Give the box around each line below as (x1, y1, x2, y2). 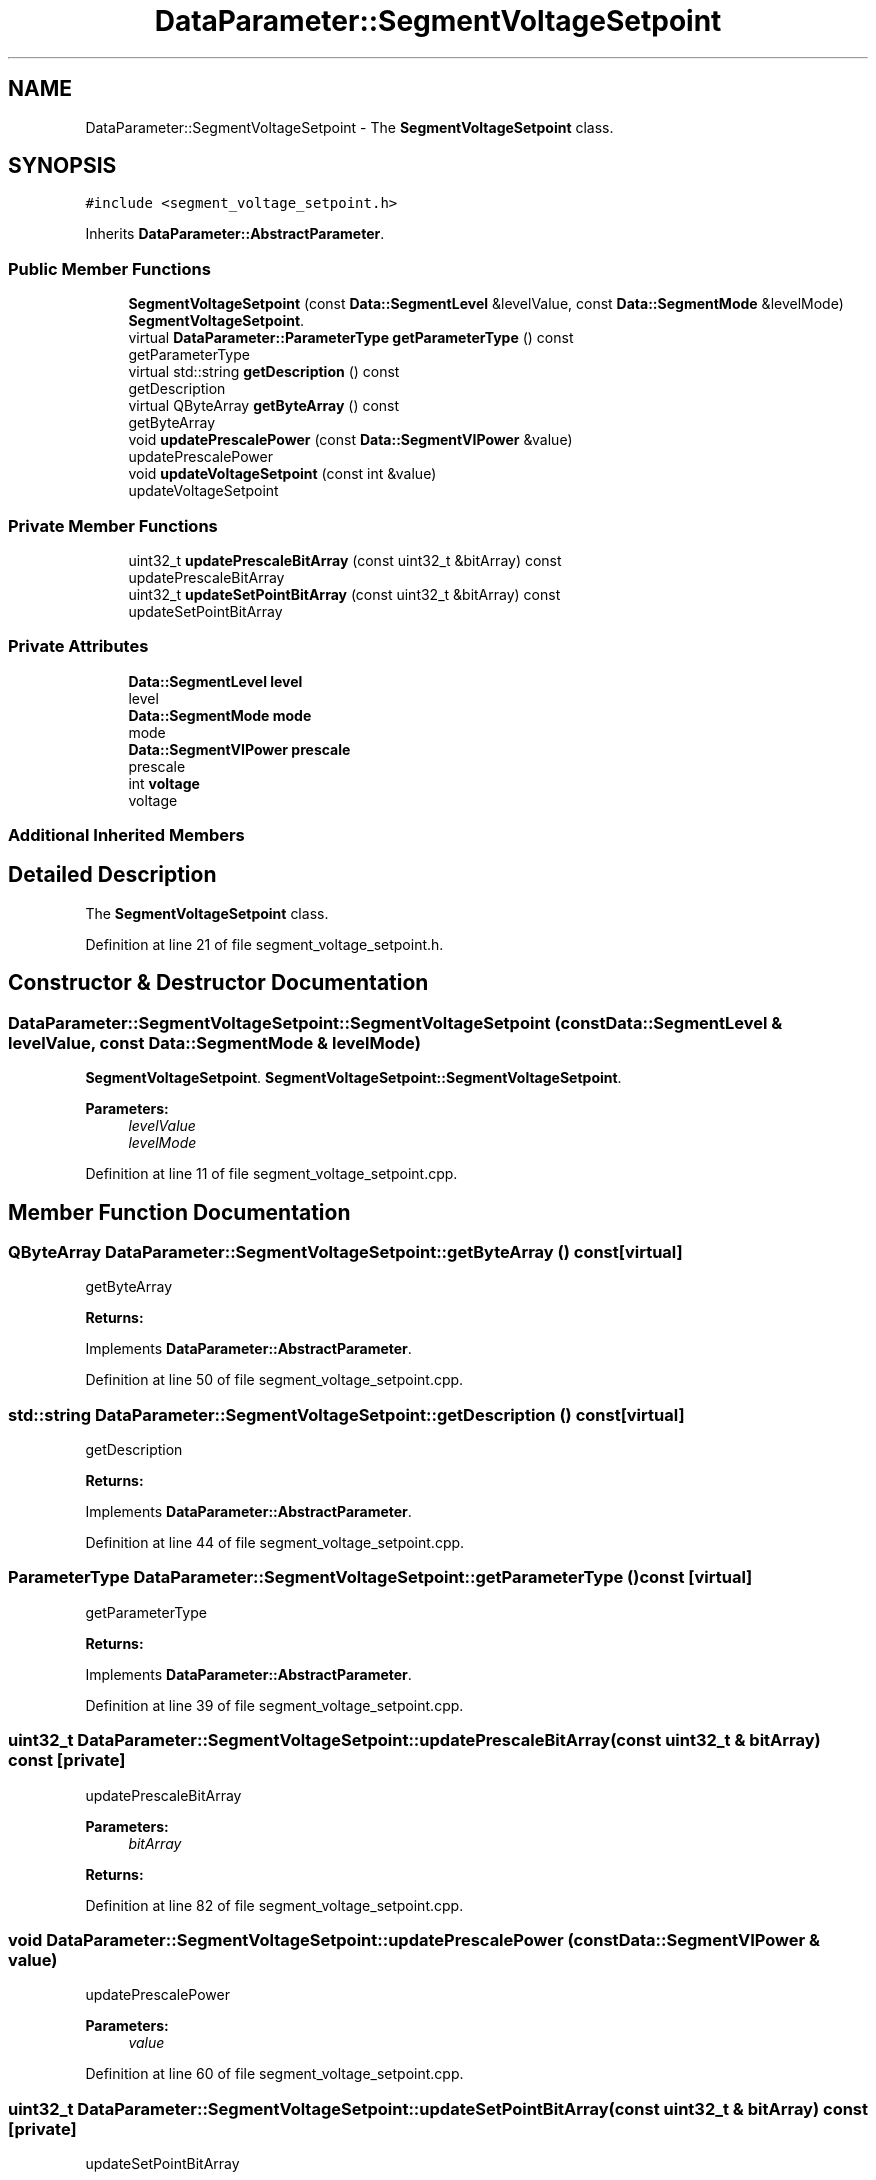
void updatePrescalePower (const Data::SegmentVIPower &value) (128, 431, 573, 449)
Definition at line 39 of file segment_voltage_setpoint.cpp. (85, 1696, 464, 1714)
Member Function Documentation (8, 1199, 351, 1225)
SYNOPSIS (8, 153, 117, 179)
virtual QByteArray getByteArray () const (128, 397, 400, 415)
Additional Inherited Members (8, 825, 245, 846)
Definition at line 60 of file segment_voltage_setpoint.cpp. (85, 2065, 464, 2083)
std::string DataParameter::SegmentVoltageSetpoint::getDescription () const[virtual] (8, 1404, 685, 1425)
